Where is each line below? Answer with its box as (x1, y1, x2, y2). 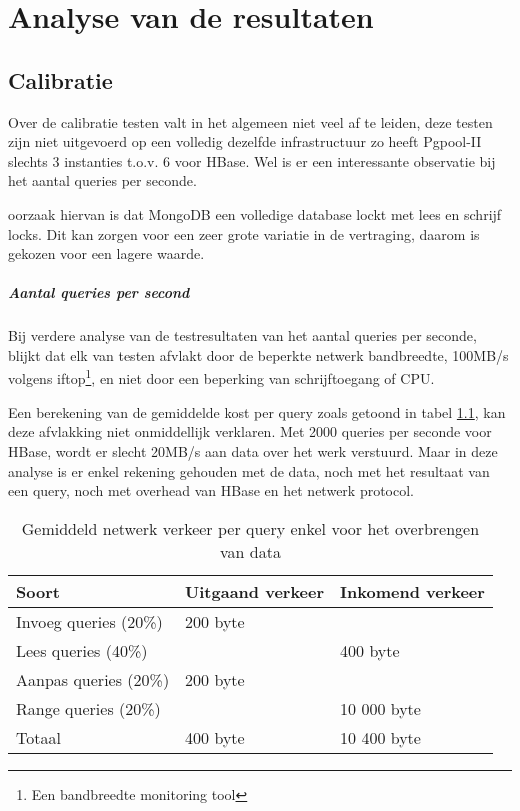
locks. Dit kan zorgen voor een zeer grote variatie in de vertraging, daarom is (8, 223, 480, 244)
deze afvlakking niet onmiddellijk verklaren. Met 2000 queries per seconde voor (8, 421, 492, 442)
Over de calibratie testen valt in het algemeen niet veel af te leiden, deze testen (8, 111, 493, 132)
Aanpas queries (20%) (16, 667, 170, 691)
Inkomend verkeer (340, 579, 485, 603)
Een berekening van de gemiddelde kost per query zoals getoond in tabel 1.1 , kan (8, 401, 506, 422)
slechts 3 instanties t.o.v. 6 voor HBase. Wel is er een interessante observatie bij (8, 150, 496, 171)
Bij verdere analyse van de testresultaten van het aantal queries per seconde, (8, 325, 477, 346)
